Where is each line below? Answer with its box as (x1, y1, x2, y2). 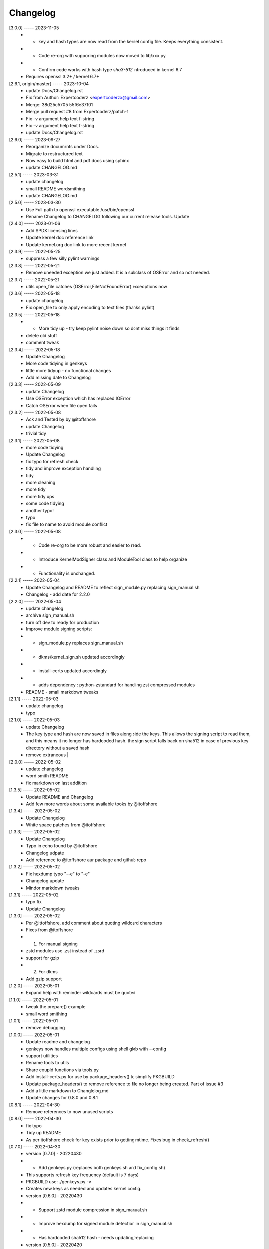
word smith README (26, 773, 69, 779)
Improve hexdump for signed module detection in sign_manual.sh (38, 1221, 173, 1227)
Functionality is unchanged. (38, 570, 96, 577)
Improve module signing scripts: (26, 626, 92, 632)
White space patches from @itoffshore (26, 822, 106, 828)
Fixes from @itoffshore (26, 927, 73, 933)
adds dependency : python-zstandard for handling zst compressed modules (38, 682, 195, 688)
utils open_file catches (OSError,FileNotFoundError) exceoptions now (26, 284, 168, 289)
